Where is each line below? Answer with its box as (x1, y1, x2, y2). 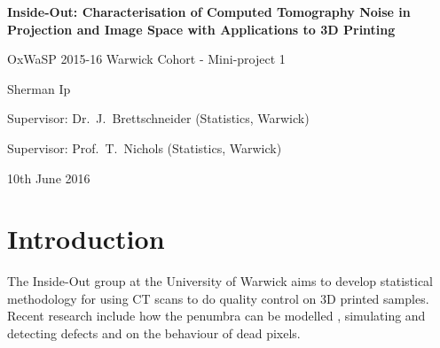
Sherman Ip (7, 79, 71, 97)
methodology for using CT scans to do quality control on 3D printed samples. (7, 289, 429, 307)
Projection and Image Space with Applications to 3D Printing (7, 19, 396, 38)
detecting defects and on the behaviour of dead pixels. (7, 324, 301, 343)
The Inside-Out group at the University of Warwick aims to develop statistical (7, 272, 433, 290)
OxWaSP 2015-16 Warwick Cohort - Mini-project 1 (7, 50, 286, 68)
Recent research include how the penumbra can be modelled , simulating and (7, 306, 426, 325)
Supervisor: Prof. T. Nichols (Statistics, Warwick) (7, 138, 282, 157)
